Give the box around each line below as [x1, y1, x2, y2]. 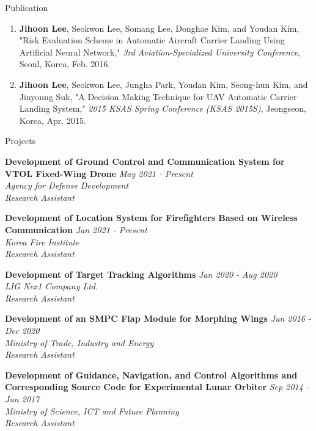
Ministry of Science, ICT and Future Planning [5, 404, 179, 417]
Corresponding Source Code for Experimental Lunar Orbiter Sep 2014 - [5, 380, 309, 393]
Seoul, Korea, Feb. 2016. [19, 57, 111, 70]
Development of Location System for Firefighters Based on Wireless [5, 211, 298, 224]
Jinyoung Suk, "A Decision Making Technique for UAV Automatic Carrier [19, 90, 297, 103]
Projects [5, 134, 36, 147]
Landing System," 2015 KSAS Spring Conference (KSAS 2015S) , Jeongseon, [19, 102, 306, 115]
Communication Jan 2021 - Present [5, 223, 147, 236]
